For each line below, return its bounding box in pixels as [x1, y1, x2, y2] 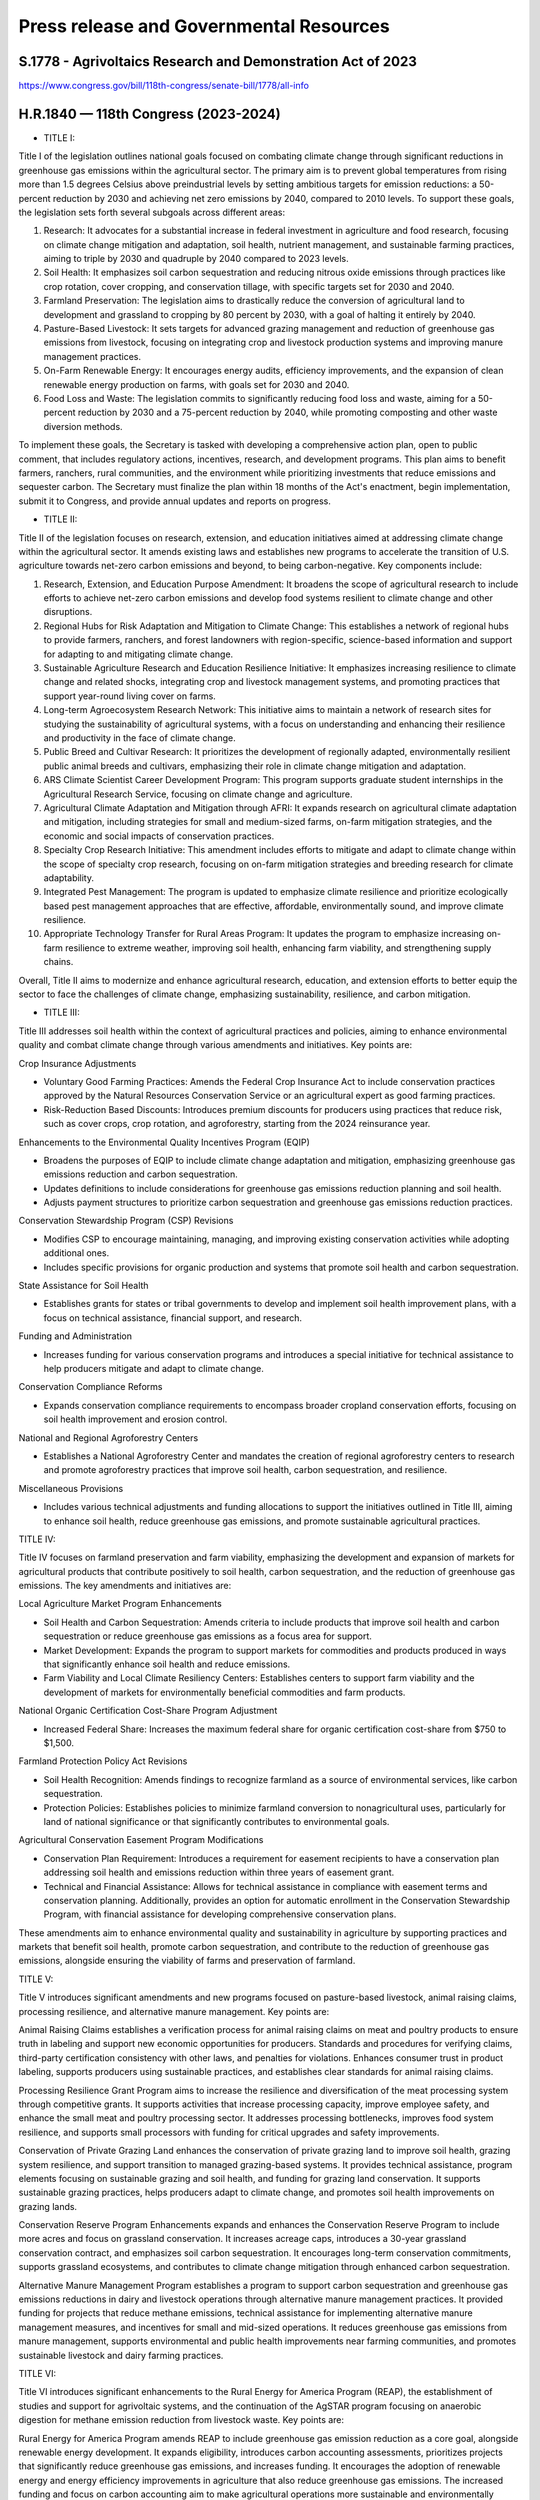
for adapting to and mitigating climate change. [43, 648, 234, 660]
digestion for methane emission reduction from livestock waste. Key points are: [18, 2414, 345, 2426]
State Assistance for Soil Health [18, 1280, 149, 1292]
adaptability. [43, 871, 95, 884]
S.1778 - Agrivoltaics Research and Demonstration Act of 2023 [18, 53, 417, 70]
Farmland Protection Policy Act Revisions [18, 1755, 188, 1767]
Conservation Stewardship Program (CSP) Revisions [18, 1215, 234, 1227]
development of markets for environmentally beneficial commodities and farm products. [43, 1686, 406, 1698]
